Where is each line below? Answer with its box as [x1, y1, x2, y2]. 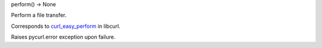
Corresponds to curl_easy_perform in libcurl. [11, 23, 120, 30]
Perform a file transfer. [11, 12, 67, 19]
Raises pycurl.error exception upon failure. [11, 33, 116, 41]
